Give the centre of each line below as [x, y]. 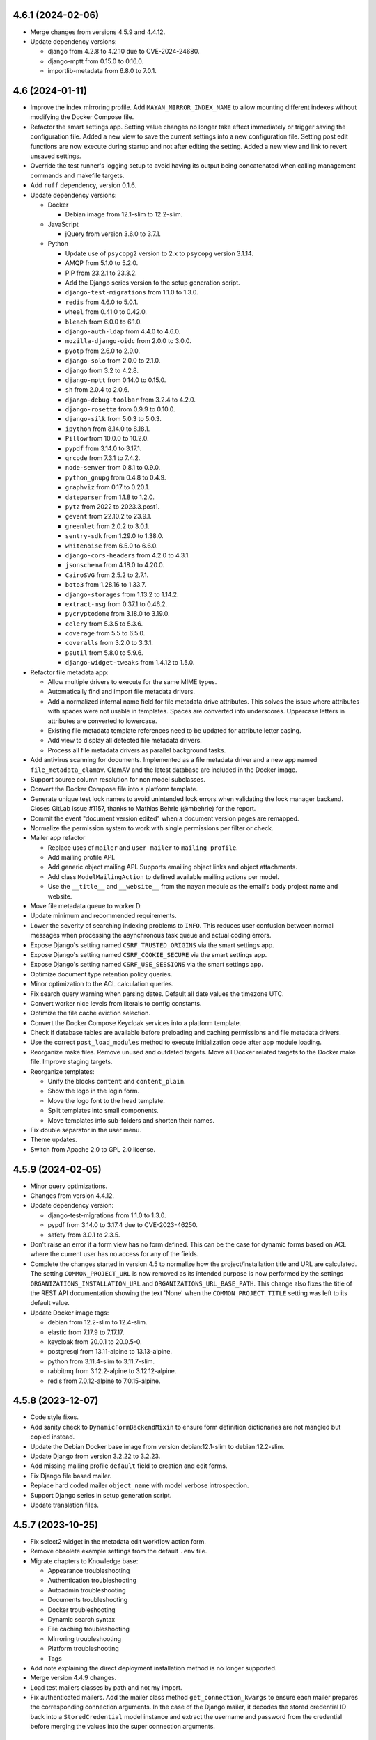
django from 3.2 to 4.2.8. [102, 370]
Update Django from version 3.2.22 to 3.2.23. [95, 1456]
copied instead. [53, 1437]
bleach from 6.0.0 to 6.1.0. [103, 322]
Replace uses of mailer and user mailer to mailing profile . [143, 847]
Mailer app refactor [58, 838]
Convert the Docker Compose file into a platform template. [114, 789]
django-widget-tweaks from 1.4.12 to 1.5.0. [130, 663]
